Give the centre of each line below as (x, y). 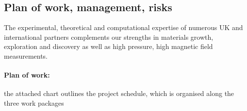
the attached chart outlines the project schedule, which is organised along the (119, 93)
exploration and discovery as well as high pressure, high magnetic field (108, 46)
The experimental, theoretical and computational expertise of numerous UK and (123, 27)
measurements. (26, 55)
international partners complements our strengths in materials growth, (109, 37)
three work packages (34, 103)
